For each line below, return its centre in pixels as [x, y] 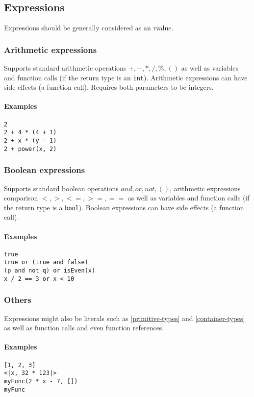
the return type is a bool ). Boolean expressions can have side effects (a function [124, 207]
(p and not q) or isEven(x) [50, 271]
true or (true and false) [46, 262]
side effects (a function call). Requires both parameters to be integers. [109, 87]
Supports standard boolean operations [61, 188]
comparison [21, 198]
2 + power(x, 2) [30, 149]
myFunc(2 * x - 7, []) [41, 381]
